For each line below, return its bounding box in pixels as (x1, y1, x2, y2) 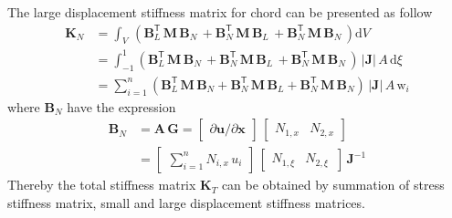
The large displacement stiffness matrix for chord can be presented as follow (7, 3, 433, 21)
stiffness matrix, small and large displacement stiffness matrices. (7, 193, 365, 213)
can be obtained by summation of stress (221, 175, 445, 194)
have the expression (67, 97, 176, 116)
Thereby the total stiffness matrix (7, 175, 196, 194)
